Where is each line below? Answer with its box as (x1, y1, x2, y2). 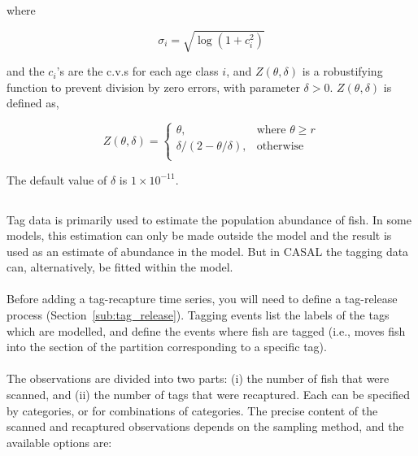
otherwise (256, 141, 304, 153)
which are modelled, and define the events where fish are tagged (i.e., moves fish (7, 322, 406, 339)
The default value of (7, 171, 107, 188)
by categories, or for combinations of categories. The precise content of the (7, 402, 378, 419)
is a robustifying (302, 63, 383, 80)
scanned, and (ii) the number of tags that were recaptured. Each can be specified (7, 386, 411, 403)
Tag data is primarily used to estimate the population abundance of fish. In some (7, 211, 411, 228)
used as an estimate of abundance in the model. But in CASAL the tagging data (7, 242, 409, 259)
